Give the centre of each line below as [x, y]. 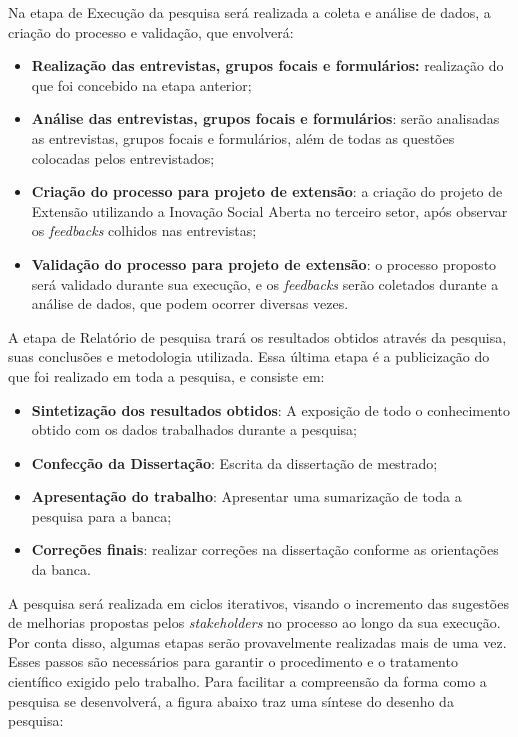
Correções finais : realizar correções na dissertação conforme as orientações [265, 549]
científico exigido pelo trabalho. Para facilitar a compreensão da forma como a [247, 681]
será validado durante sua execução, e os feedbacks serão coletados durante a [265, 283]
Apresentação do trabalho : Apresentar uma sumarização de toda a [246, 496]
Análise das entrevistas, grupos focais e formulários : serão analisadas [265, 118]
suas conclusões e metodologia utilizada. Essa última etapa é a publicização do [249, 356]
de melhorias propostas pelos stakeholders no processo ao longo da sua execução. [254, 622]
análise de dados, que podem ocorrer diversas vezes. [190, 303]
